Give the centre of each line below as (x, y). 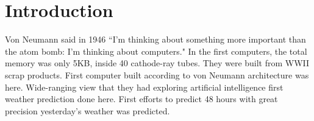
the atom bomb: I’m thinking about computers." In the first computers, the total (156, 51)
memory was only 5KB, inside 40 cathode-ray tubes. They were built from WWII (157, 63)
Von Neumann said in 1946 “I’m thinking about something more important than (155, 39)
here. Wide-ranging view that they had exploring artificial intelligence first (144, 87)
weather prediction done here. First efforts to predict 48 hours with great (141, 99)
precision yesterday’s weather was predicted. (87, 110)
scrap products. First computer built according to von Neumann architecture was (157, 74)
